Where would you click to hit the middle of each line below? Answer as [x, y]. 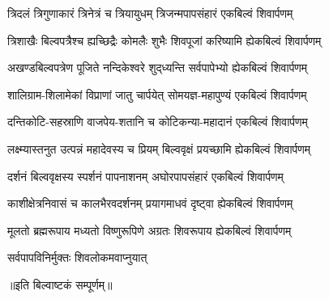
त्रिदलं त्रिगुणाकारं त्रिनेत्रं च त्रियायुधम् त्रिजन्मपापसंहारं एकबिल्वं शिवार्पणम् [150, 13]
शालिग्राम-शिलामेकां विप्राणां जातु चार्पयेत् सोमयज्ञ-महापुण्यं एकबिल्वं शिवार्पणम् [157, 94]
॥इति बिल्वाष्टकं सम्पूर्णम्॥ [60, 284]
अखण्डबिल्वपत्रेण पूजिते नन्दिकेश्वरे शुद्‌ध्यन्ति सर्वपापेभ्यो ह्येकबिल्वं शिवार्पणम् [158, 67]
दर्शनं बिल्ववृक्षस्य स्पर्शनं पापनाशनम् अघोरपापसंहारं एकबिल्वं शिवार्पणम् [145, 176]
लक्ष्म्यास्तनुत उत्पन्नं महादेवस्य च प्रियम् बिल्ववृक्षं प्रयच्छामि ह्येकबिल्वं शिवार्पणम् [159, 148]
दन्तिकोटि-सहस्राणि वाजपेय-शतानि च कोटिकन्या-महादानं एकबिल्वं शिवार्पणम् [158, 122]
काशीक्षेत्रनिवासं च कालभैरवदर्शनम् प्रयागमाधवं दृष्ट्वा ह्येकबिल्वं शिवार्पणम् [150, 203]
